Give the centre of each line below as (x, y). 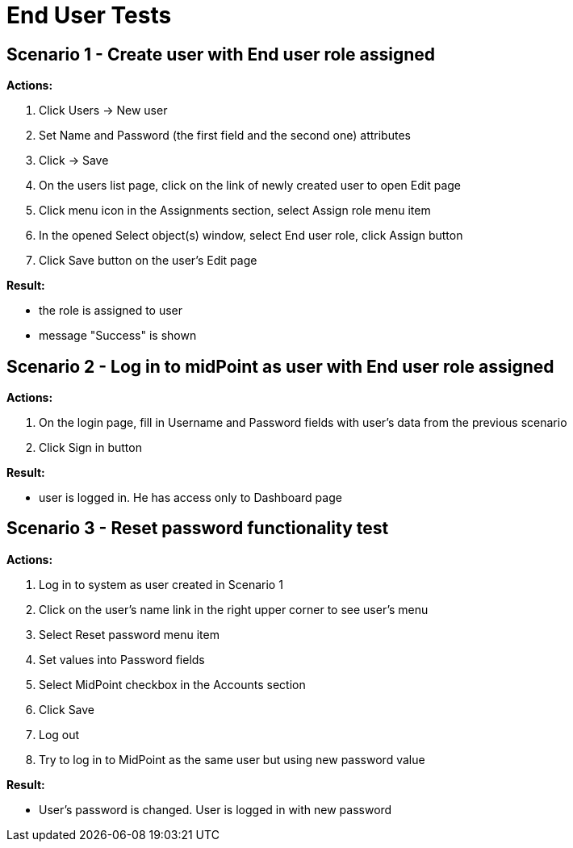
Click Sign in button (90, 448)
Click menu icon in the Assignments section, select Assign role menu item (235, 211)
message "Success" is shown (118, 336)
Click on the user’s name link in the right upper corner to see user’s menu (234, 609)
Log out (59, 734)
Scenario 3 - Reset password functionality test (198, 528)
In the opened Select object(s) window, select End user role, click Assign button (251, 236)
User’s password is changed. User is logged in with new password (215, 809)
